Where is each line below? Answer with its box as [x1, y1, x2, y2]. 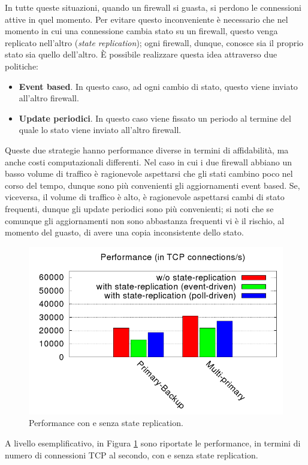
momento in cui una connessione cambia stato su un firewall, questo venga [5, 25, 278, 37]
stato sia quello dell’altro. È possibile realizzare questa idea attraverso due [5, 48, 277, 61]
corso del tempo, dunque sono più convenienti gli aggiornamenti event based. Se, [5, 179, 300, 191]
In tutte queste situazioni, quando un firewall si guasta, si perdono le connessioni [5, 1, 301, 13]
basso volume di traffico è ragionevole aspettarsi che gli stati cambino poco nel [5, 167, 293, 180]
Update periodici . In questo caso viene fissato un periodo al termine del [19, 111, 291, 124]
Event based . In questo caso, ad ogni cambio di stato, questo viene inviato [19, 80, 298, 92]
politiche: [5, 59, 39, 72]
